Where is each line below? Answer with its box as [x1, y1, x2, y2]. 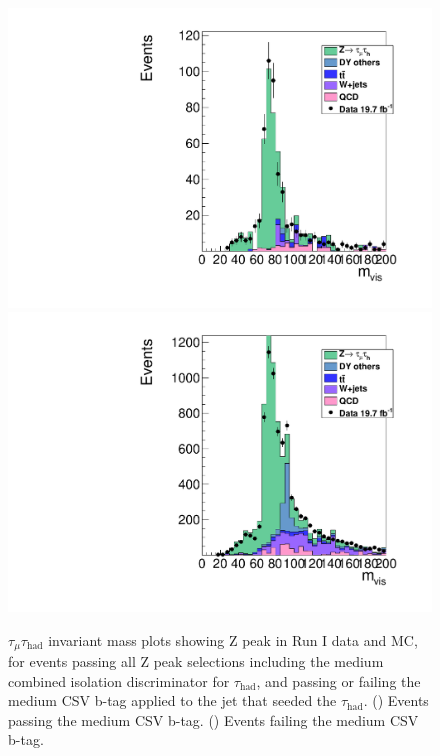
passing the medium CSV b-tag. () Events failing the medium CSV [8, 709, 419, 730]
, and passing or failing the [256, 670, 421, 691]
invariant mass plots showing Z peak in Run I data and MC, [48, 629, 418, 650]
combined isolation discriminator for [8, 670, 230, 691]
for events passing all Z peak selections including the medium [8, 650, 384, 671]
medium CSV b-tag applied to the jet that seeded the [8, 690, 337, 711]
